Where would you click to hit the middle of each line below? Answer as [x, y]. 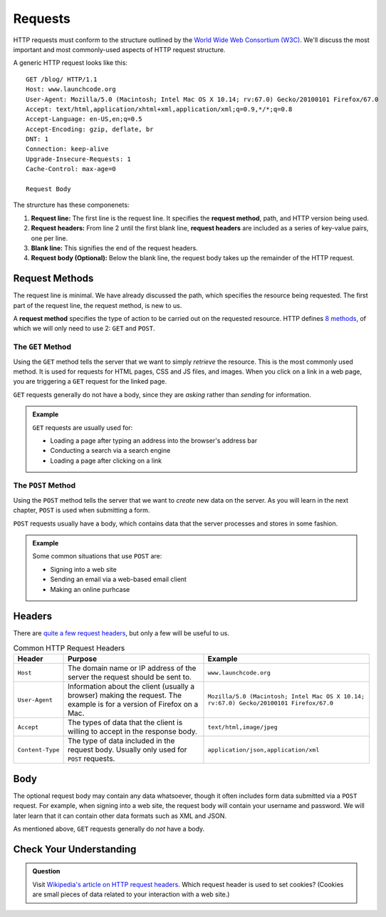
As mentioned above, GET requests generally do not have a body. [109, 829]
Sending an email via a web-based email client [118, 579]
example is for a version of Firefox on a [133, 705]
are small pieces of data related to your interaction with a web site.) [131, 894]
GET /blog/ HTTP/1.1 [62, 79]
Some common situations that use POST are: [97, 556]
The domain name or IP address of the [132, 668]
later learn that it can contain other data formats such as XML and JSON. [120, 816]
